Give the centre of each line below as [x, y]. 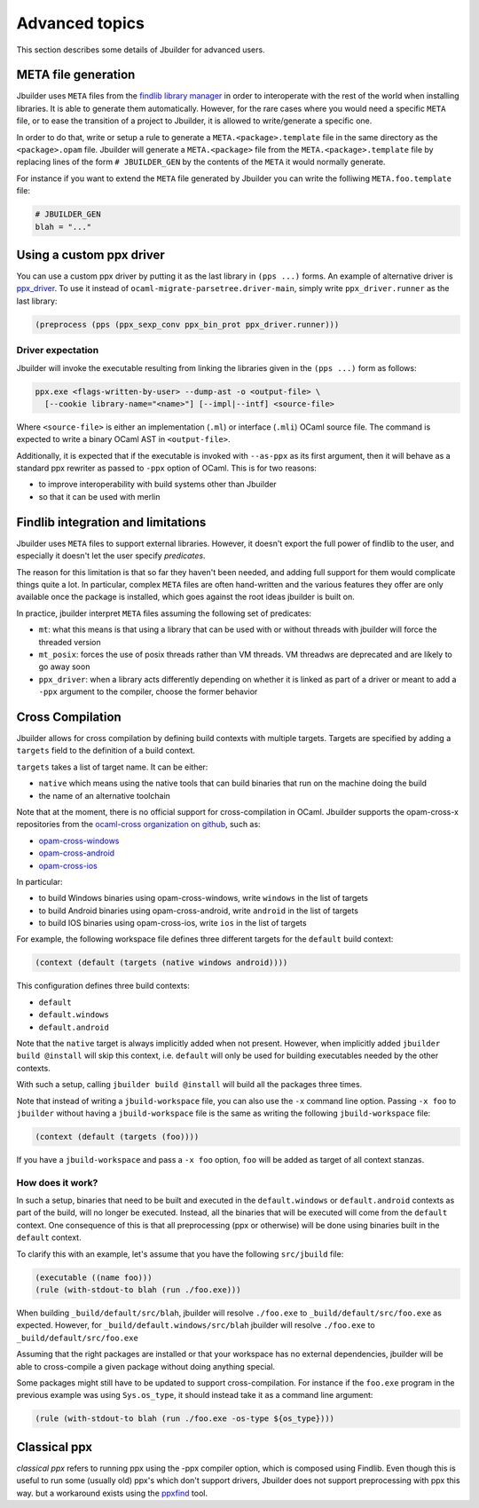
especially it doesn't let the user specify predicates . [111, 556]
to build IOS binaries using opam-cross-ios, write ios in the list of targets [173, 923]
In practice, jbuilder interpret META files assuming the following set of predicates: [164, 613]
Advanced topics [81, 23]
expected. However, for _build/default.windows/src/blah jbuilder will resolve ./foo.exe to [196, 1325]
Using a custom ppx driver [91, 254]
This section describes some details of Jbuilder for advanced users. [141, 50]
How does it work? [57, 1182]
